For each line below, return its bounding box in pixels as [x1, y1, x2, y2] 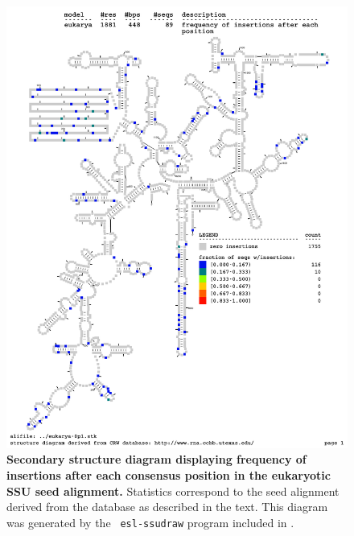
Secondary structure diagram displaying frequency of [6, 451, 307, 468]
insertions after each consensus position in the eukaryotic [6, 467, 331, 484]
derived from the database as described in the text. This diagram [6, 498, 328, 515]
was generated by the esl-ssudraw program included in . [6, 513, 294, 530]
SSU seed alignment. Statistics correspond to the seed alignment [6, 482, 340, 499]
